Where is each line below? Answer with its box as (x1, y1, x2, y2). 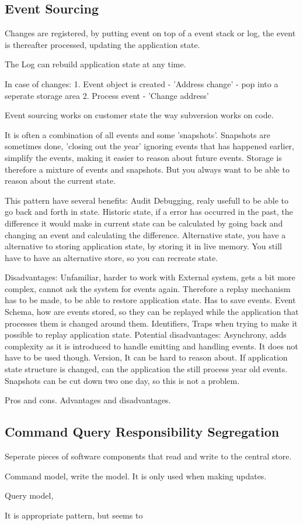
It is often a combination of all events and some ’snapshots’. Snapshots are (5, 128, 270, 140)
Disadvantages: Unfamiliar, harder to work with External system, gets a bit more (5, 271, 295, 283)
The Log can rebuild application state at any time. (5, 58, 186, 70)
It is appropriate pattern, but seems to (5, 509, 143, 521)
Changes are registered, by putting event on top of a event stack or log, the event (5, 27, 296, 39)
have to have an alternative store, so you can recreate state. (5, 251, 218, 263)
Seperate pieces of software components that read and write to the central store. (5, 450, 292, 462)
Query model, (5, 489, 54, 502)
